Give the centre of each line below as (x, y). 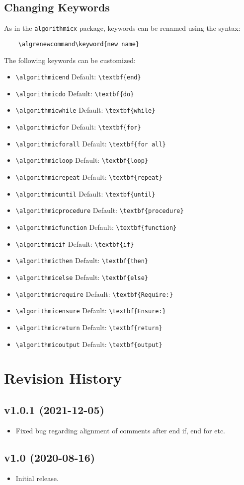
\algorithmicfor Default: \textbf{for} (78, 127)
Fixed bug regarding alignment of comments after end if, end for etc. (121, 430)
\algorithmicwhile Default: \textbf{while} (85, 110)
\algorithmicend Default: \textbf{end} (78, 77)
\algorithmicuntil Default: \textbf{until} (85, 193)
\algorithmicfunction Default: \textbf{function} (96, 227)
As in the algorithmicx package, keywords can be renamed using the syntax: (122, 28)
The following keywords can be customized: (70, 60)
